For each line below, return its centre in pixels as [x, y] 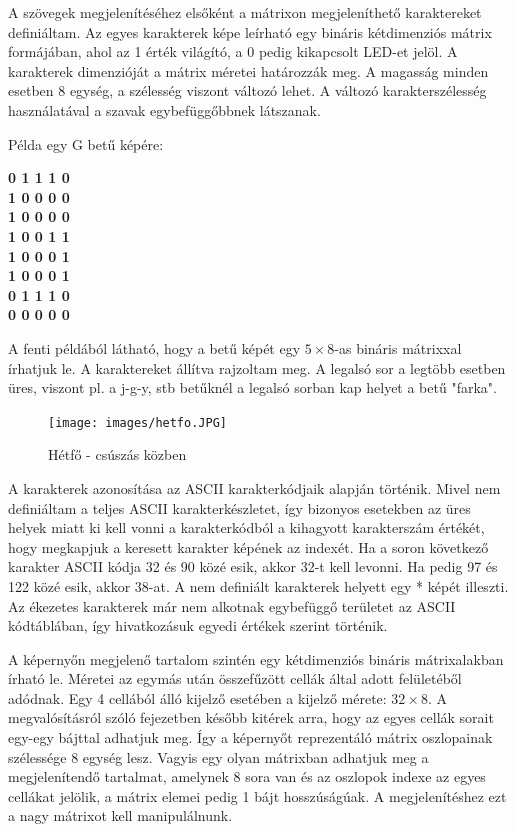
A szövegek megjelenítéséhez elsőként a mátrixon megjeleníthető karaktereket [245, 12]
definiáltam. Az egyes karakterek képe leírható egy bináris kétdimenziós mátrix [250, 31]
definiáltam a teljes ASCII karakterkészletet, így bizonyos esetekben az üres [239, 507]
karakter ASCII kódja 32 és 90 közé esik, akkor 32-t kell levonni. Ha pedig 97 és [253, 566]
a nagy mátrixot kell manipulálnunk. [120, 815]
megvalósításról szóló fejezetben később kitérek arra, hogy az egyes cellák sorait [251, 717]
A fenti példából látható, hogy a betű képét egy [154, 347]
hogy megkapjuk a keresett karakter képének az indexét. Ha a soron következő [248, 546]
